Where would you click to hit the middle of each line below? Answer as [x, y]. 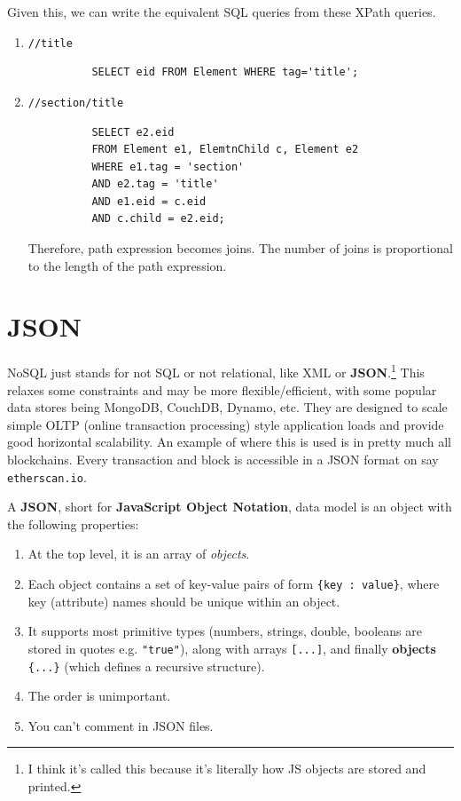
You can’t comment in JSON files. [121, 725]
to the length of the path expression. [127, 265]
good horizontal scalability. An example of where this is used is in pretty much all [230, 442]
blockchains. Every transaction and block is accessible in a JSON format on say [223, 459]
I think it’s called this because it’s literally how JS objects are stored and [227, 769]
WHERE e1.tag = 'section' [168, 167]
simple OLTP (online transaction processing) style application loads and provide [226, 424]
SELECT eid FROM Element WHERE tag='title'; [225, 72]
